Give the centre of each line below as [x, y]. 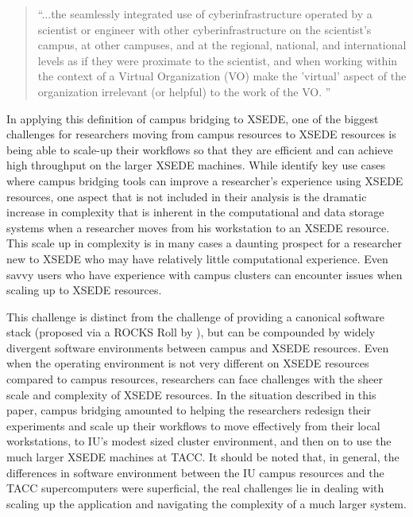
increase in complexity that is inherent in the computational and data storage [195, 212]
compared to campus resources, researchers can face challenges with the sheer [195, 379]
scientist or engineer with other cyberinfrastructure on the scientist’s [205, 29]
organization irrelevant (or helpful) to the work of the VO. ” [184, 91]
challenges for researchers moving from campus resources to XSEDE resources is [201, 134]
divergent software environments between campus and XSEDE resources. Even [198, 347]
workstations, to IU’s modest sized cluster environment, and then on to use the [199, 441]
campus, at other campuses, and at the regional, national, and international [222, 45]
